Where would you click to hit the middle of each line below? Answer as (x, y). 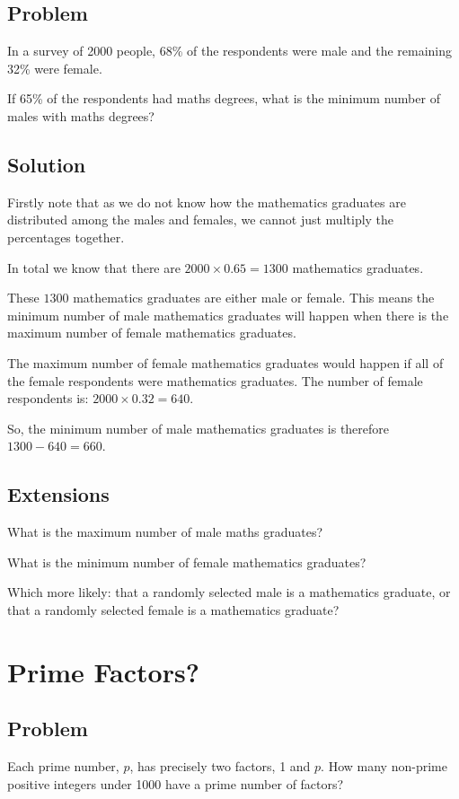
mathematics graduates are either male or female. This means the (254, 298)
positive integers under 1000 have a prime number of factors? (176, 783)
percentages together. (66, 237)
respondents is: (48, 398)
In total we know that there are (94, 267)
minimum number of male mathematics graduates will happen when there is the (228, 315)
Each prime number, (63, 766)
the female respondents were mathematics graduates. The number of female (215, 380)
